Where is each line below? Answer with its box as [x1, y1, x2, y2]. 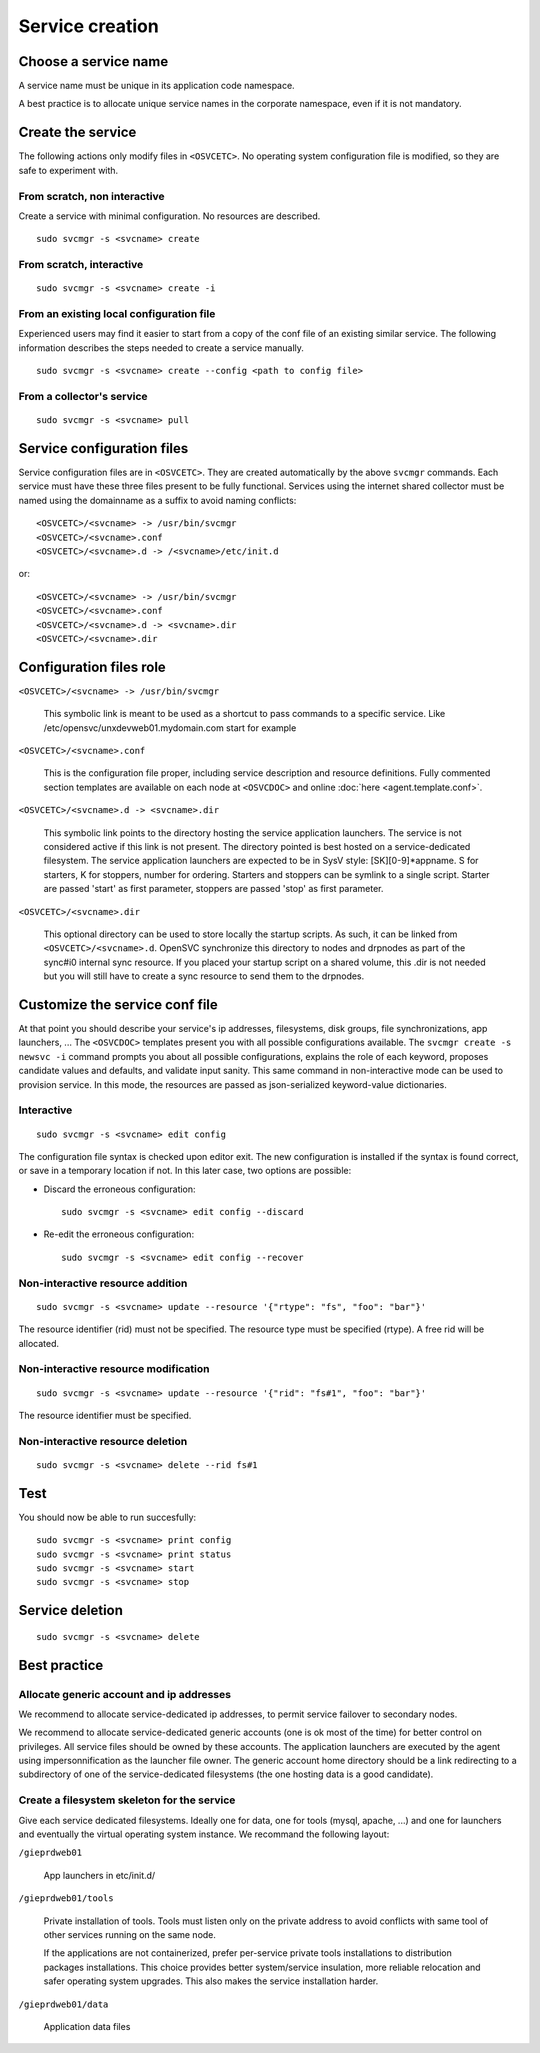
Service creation [18, 15, 159, 37]
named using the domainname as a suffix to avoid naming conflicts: [18, 494, 297, 506]
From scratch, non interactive [18, 189, 165, 203]
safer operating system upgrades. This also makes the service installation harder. [43, 1975, 379, 1987]
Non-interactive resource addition [18, 1276, 188, 1290]
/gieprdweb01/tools [18, 1893, 114, 1904]
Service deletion [18, 1602, 124, 1619]
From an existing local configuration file [18, 307, 216, 320]
